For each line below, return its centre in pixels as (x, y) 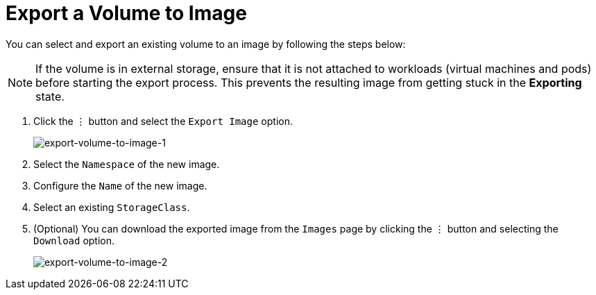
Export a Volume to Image (126, 13)
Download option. (74, 240)
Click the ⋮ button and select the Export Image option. (163, 121)
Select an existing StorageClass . (112, 207)
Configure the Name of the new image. (120, 185)
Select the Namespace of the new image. (127, 164)
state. (50, 96)
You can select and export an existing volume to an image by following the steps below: (206, 44)
